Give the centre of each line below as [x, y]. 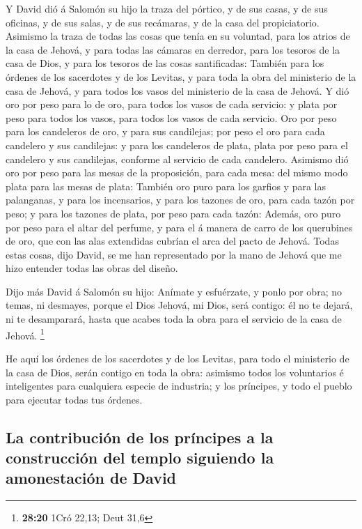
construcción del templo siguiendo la [140, 458]
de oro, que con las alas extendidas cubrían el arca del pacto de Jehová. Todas [172, 241]
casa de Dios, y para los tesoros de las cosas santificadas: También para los [165, 63]
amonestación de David [91, 478]
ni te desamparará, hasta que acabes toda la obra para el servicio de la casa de [174, 319]
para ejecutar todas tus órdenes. [74, 399]
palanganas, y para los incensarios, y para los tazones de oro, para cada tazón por [180, 200]
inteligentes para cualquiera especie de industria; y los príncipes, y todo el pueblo [179, 386]
